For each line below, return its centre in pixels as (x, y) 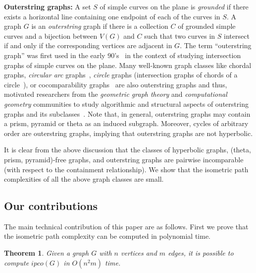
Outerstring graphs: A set (48, 6)
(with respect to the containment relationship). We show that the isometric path (126, 169)
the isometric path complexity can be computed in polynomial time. (107, 236)
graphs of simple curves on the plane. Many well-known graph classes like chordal (128, 65)
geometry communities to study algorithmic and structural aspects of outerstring (126, 103)
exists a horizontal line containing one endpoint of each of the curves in (112, 16)
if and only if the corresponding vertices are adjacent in (88, 45)
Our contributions (51, 206)
